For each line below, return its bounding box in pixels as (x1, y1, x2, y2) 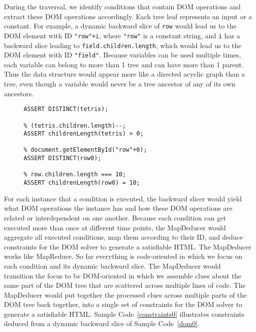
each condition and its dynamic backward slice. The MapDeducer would (4, 260, 221, 271)
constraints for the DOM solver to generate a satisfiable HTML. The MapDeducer (4, 241, 252, 251)
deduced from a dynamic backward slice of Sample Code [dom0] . (4, 318, 200, 329)
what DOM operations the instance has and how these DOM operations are (4, 203, 233, 213)
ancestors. (4, 88, 34, 98)
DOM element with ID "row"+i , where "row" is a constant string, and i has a (4, 30, 240, 40)
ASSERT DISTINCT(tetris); (24, 106, 108, 113)
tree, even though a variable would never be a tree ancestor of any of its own (4, 79, 236, 88)
